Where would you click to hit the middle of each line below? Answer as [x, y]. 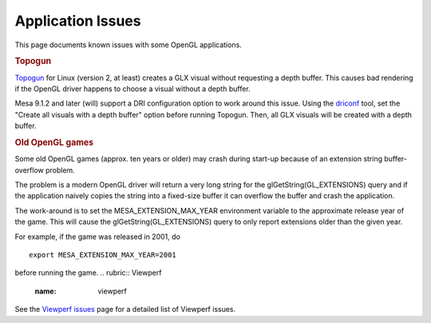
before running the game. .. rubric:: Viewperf [88, 273]
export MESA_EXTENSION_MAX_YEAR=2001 [103, 255]
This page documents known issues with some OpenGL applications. [129, 45]
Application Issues [78, 21]
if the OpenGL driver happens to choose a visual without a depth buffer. [132, 89]
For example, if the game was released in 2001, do [98, 237]
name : [45, 291]
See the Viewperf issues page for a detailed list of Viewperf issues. [125, 309]
